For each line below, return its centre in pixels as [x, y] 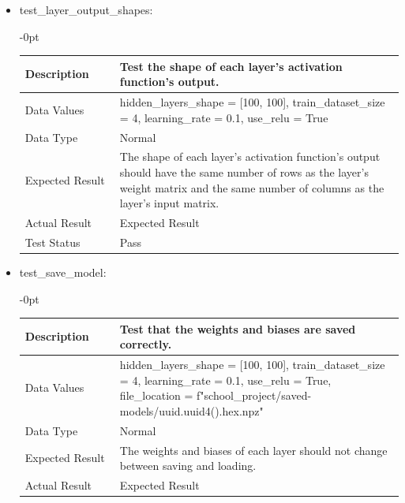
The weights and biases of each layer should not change [253, 450]
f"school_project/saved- [254, 395]
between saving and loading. [188, 466]
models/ [139, 410]
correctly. [146, 344]
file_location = [156, 395]
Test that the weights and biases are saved [238, 328]
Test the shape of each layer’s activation [231, 66]
